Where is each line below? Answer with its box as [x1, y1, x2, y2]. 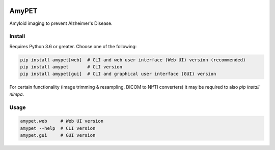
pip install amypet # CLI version [20, 64, 122, 70]
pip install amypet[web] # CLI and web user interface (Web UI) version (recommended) [20, 57, 246, 63]
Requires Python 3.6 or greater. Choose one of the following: [9, 43, 137, 49]
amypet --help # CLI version [20, 125, 96, 131]
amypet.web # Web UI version [20, 118, 104, 124]
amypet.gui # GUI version [20, 132, 96, 138]
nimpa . [9, 91, 24, 97]
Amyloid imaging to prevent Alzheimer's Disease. [9, 20, 113, 26]
